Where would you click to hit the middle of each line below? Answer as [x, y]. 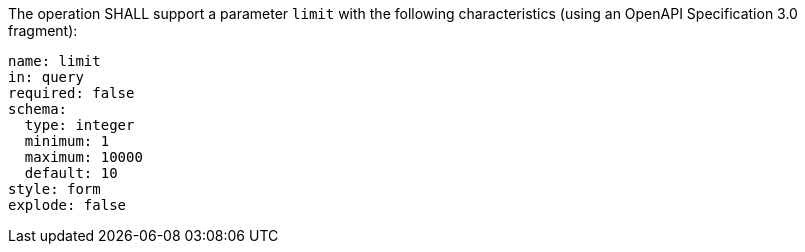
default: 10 [71, 173]
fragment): [43, 30]
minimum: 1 [67, 141]
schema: [38, 109]
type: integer [79, 125]
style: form [54, 189]
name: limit [54, 61]
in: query [46, 77]
